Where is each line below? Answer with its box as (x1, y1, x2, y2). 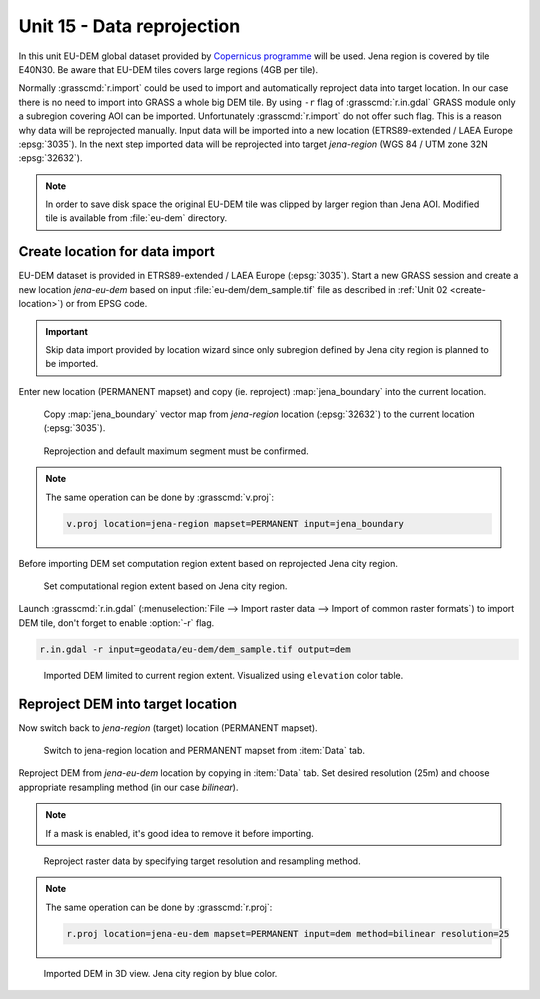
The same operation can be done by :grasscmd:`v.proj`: (45, 491, 275, 503)
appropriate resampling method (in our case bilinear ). (18, 781, 239, 793)
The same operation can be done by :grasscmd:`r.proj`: (45, 901, 273, 913)
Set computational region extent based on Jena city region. (43, 580, 288, 592)
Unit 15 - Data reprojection (18, 15, 241, 37)
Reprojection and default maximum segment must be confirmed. (43, 445, 309, 457)
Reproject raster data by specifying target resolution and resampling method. (43, 855, 361, 867)
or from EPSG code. (65, 298, 148, 310)
